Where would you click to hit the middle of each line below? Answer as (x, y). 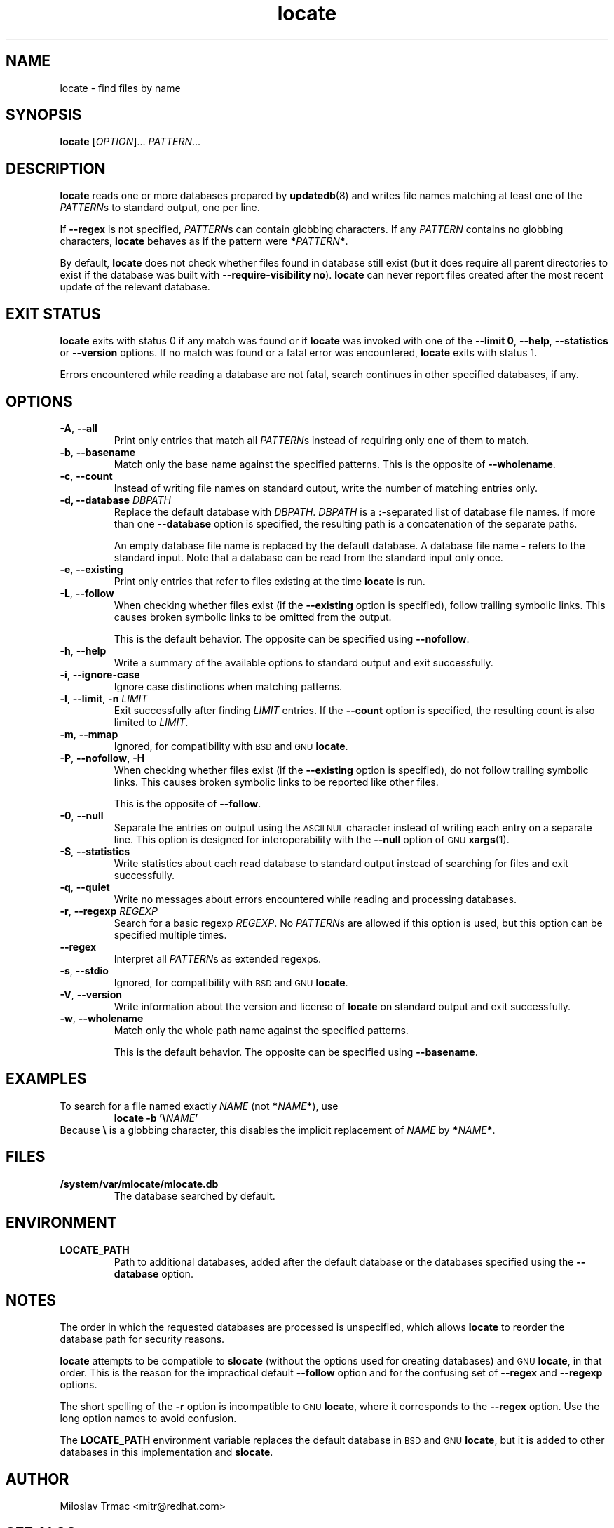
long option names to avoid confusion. (148, 1419)
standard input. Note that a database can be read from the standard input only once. (308, 557)
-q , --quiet (85, 887)
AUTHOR (37, 1479)
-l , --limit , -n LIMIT (104, 698)
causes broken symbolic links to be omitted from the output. (253, 617)
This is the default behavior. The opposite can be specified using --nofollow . (292, 638)
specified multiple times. (170, 934)
